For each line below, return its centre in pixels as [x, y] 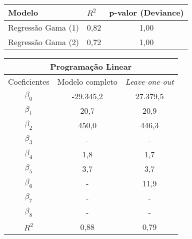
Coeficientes [29, 81]
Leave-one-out [149, 81]
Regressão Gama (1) [43, 27]
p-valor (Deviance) [146, 12]
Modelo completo [87, 81]
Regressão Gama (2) [43, 42]
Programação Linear [91, 66]
